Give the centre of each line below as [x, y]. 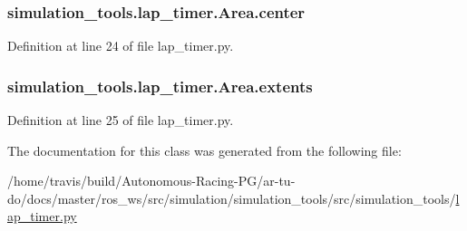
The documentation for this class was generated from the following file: [204, 150]
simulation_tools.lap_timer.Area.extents [160, 86]
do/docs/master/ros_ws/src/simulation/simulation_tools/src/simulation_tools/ [232, 198]
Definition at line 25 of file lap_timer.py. [121, 120]
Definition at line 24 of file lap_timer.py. [121, 46]
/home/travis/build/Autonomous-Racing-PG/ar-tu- [151, 181]
